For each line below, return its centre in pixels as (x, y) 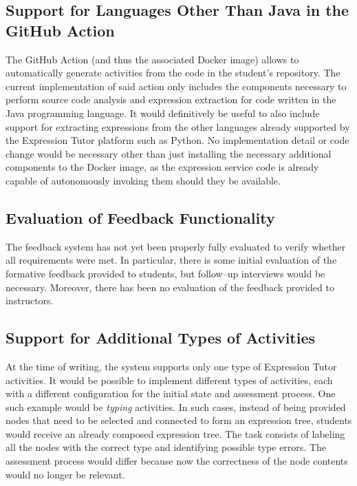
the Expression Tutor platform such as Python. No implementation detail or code (177, 140)
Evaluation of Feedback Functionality (140, 217)
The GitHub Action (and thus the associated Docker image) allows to (152, 59)
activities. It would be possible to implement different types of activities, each (169, 380)
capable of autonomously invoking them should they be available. (143, 180)
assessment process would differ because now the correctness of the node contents (177, 461)
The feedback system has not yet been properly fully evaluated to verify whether (176, 246)
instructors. (30, 300)
